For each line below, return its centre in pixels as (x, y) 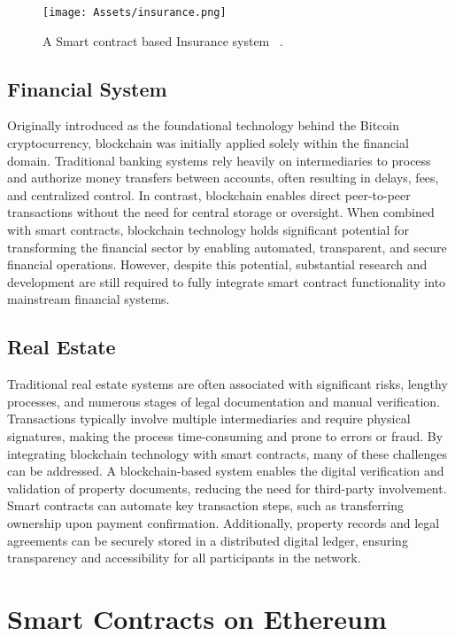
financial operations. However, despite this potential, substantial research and (217, 264)
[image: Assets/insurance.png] (135, 12)
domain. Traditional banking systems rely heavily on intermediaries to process (219, 160)
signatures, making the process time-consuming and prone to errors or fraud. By (225, 435)
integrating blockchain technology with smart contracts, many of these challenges (227, 453)
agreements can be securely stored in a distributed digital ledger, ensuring (208, 540)
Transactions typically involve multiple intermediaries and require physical (209, 419)
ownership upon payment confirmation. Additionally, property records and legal (224, 522)
